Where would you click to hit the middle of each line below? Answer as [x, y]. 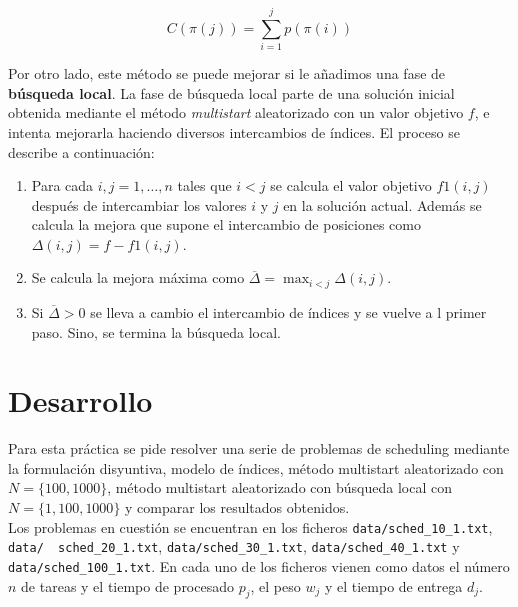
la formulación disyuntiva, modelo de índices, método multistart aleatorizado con [256, 467]
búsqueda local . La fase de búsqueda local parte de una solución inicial [231, 92]
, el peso [275, 585]
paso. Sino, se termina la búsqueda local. [156, 331]
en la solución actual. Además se [382, 204]
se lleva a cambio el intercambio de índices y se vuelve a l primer [288, 311]
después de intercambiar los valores [139, 204]
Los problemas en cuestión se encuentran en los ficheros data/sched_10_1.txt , [250, 526]
